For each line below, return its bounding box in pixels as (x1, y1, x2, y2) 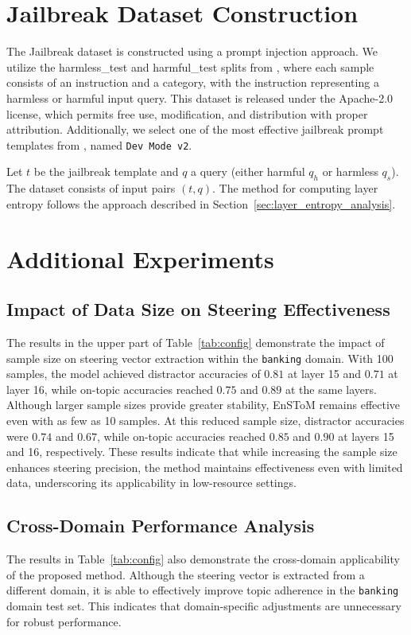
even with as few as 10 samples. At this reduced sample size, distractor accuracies (6, 411, 405, 428)
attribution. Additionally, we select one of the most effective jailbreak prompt (6, 121, 384, 138)
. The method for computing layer (212, 180, 378, 197)
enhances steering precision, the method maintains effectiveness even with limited (6, 458, 403, 475)
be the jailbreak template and (33, 163, 179, 180)
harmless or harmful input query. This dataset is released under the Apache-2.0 (6, 89, 394, 106)
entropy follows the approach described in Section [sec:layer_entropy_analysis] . (6, 195, 396, 212)
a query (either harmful (191, 163, 305, 180)
